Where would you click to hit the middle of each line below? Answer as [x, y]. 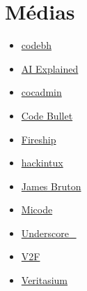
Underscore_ [49, 233]
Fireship [39, 139]
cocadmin [41, 92]
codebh [36, 45]
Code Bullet [47, 115]
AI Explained [50, 68]
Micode [37, 210]
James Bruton [51, 186]
